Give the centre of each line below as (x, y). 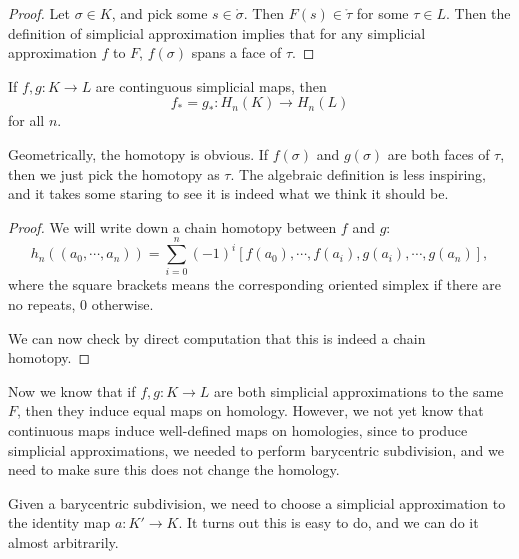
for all (26, 120)
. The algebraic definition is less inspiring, (358, 173)
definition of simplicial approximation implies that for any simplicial (217, 32)
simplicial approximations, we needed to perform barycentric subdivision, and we (256, 449)
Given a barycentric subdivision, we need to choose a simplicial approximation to (257, 502)
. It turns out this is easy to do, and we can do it (328, 522)
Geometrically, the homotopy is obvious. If (138, 153)
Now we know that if (72, 390)
